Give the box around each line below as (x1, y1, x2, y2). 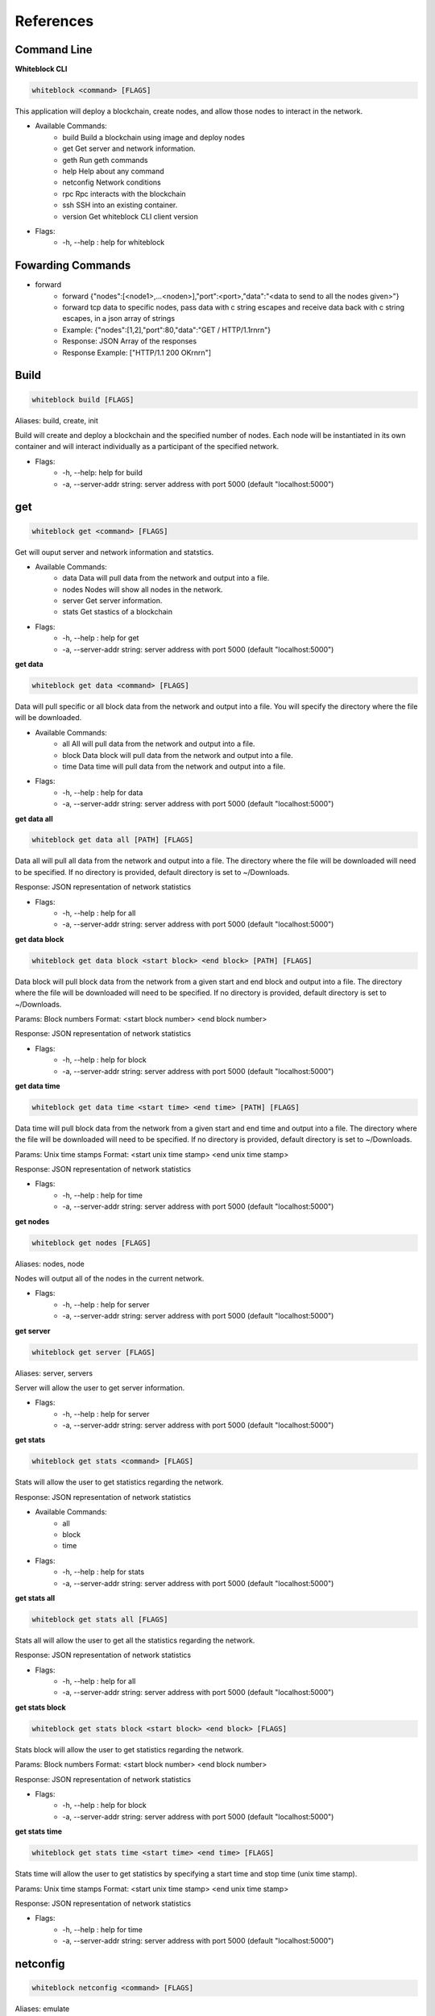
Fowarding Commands (14, 259, 131, 273)
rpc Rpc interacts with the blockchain (62, 189, 186, 198)
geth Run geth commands (62, 155, 148, 165)
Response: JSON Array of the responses (62, 336, 197, 346)
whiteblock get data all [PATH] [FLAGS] (31, 835, 193, 844)
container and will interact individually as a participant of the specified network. (14, 442, 280, 452)
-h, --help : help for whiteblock (62, 238, 165, 248)
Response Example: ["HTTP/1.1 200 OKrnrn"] (62, 348, 212, 357)
